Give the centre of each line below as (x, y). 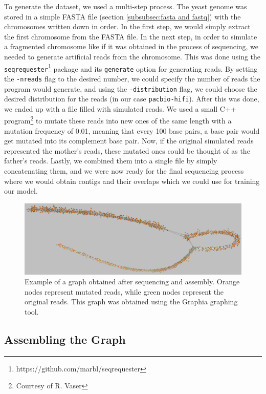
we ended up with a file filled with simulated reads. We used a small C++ (120, 108)
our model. (21, 191)
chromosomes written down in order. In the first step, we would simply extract (127, 26)
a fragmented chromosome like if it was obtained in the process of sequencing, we (131, 46)
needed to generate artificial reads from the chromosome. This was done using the (132, 56)
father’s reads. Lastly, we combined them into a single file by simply (111, 161)
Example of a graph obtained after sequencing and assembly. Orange (132, 282)
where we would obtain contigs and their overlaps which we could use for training (132, 181)
